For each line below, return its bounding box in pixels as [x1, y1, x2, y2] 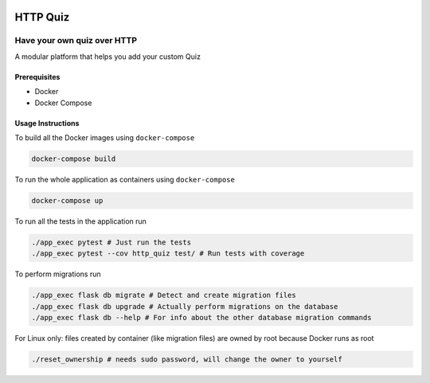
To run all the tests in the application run [14, 216, 147, 226]
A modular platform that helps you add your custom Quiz [14, 52, 201, 61]
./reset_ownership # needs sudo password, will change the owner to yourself [31, 354, 342, 364]
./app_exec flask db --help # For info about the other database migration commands [31, 313, 372, 322]
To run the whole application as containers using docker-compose [14, 174, 235, 184]
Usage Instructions [14, 118, 80, 127]
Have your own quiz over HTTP [14, 35, 138, 46]
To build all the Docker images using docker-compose [14, 132, 195, 143]
